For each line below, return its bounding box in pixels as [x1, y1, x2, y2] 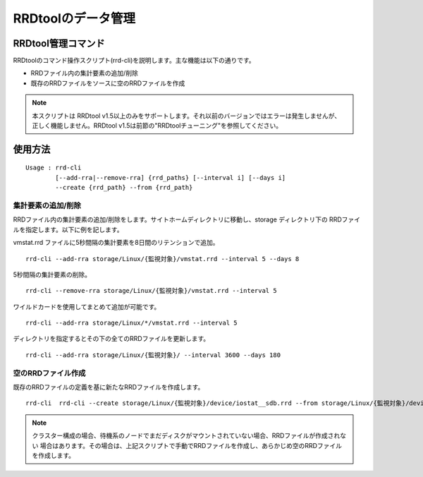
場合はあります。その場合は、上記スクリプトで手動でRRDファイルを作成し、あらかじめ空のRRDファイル [39, 441, 342, 449]
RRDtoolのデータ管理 [13, 11, 135, 26]
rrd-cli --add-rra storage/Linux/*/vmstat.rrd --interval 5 [25, 319, 238, 327]
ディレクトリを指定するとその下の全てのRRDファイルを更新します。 [13, 334, 210, 343]
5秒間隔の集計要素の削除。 [13, 270, 92, 279]
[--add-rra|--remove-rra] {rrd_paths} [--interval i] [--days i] [55, 174, 286, 181]
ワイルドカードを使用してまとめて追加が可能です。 [13, 302, 161, 310]
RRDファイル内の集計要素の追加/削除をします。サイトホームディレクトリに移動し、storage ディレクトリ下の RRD [13, 215, 342, 224]
